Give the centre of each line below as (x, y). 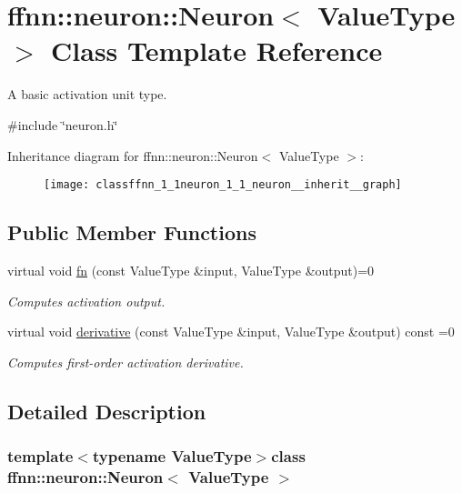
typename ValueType (172, 456)
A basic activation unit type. (87, 94)
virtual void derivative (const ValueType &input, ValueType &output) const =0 (231, 332)
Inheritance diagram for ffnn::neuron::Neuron (133, 155)
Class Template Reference (217, 50)
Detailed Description (107, 411)
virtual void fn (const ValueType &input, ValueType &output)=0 (191, 270)
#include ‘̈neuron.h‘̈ (63, 124)
